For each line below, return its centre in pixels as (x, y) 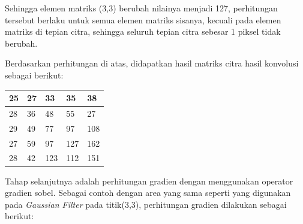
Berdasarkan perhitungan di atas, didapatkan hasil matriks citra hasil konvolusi (152, 63)
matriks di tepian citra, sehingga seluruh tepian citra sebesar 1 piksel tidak (143, 31)
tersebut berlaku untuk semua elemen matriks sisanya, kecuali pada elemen (143, 19)
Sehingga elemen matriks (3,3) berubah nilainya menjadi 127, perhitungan (141, 8)
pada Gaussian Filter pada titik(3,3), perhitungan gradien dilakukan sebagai (146, 204)
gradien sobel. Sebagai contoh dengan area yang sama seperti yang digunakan (148, 193)
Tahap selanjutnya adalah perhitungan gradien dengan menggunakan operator (149, 181)
